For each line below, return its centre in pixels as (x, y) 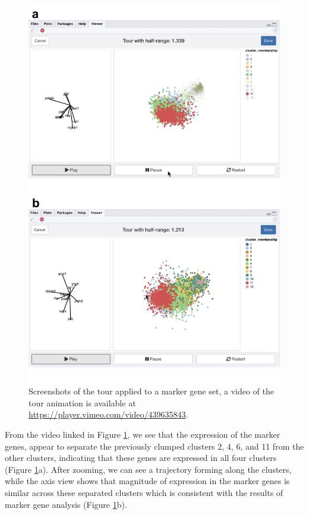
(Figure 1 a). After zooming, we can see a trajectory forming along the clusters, (148, 469)
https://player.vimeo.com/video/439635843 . (108, 414)
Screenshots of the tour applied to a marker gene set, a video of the (151, 391)
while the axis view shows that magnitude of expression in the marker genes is (147, 481)
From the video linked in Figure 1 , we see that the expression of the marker (143, 434)
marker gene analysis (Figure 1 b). (66, 504)
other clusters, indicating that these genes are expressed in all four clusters (141, 458)
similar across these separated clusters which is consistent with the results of (144, 492)
